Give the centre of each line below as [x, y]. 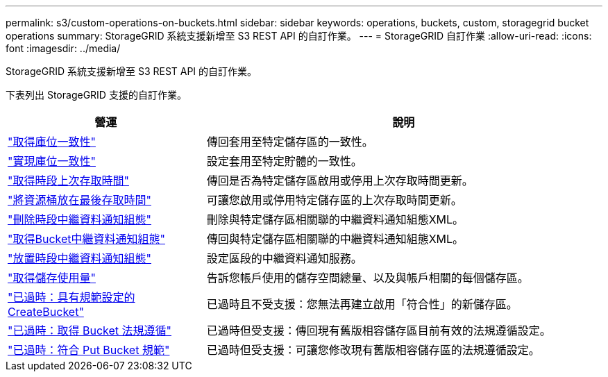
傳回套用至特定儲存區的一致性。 [290, 142]
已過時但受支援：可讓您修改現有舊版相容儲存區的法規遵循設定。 [373, 350]
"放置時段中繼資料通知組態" [79, 258]
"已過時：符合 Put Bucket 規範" [89, 350]
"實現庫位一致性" [52, 161]
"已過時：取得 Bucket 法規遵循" [90, 330]
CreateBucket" [46, 312]
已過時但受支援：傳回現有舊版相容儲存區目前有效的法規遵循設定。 [379, 330]
